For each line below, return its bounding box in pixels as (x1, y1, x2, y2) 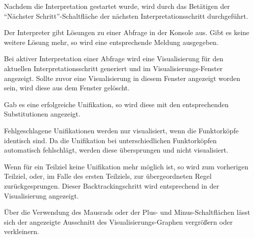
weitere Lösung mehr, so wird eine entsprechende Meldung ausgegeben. (4, 37, 219, 47)
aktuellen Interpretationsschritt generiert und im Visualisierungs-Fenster (4, 63, 223, 73)
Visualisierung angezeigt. (4, 190, 79, 200)
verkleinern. (4, 226, 39, 237)
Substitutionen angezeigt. (4, 109, 80, 119)
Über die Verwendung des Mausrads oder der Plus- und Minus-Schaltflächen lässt (4, 207, 251, 217)
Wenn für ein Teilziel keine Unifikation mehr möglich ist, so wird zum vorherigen (4, 161, 249, 171)
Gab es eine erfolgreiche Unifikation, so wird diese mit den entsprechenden (4, 99, 229, 109)
